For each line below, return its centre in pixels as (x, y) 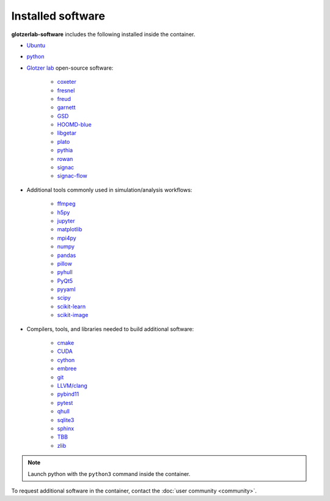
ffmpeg (66, 204)
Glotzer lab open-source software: (70, 68)
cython (66, 360)
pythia (65, 150)
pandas (67, 255)
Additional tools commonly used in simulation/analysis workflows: (109, 190)
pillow (65, 264)
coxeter (67, 82)
